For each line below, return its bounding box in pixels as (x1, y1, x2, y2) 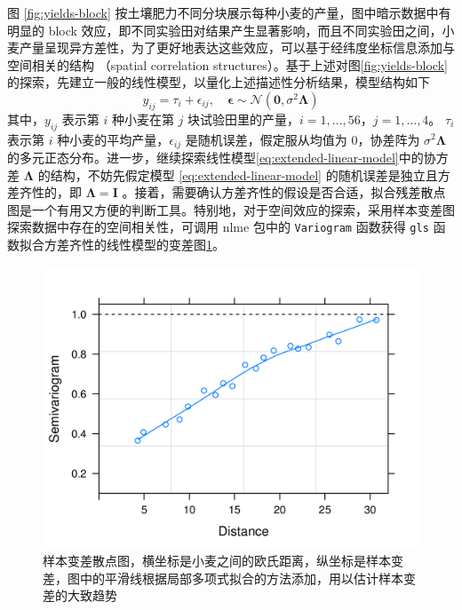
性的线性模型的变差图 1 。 (81, 235, 225, 254)
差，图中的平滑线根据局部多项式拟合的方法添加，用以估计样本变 (43, 568, 416, 587)
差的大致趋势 (43, 586, 117, 605)
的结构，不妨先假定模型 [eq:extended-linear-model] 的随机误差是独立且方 (37, 165, 450, 184)
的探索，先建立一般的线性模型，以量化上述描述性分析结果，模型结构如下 (7, 73, 430, 91)
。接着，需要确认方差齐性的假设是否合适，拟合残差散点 (122, 183, 446, 202)
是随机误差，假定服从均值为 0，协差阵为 (185, 130, 420, 148)
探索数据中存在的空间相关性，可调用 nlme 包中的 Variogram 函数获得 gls (7, 218, 429, 236)
